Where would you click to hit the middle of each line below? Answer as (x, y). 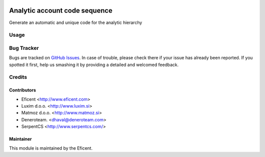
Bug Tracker (24, 48)
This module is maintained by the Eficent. (51, 148)
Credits (18, 77)
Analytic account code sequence (61, 11)
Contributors (23, 90)
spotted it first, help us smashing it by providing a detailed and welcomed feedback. (94, 65)
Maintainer (20, 139)
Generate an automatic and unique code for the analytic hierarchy (76, 22)
